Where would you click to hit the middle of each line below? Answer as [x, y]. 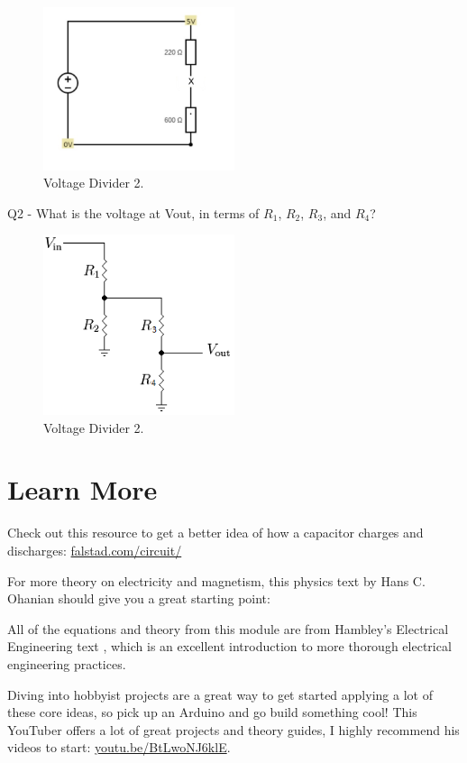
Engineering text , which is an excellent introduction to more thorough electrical [229, 646]
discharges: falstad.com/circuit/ [95, 550]
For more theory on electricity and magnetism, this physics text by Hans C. [216, 580]
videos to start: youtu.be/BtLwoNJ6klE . [119, 747]
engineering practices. [67, 663]
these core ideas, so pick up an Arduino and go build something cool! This [212, 712]
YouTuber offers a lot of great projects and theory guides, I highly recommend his [233, 729]
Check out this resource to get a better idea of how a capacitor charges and [215, 533]
